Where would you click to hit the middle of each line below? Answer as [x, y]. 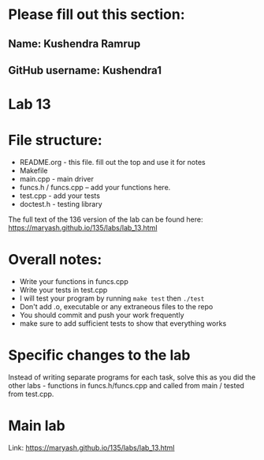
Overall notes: [55, 260]
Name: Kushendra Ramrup [74, 44]
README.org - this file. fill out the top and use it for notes [113, 163]
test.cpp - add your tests [60, 196]
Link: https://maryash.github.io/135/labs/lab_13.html [91, 447]
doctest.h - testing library [61, 204]
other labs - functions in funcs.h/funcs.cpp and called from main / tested [126, 385]
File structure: [55, 140]
